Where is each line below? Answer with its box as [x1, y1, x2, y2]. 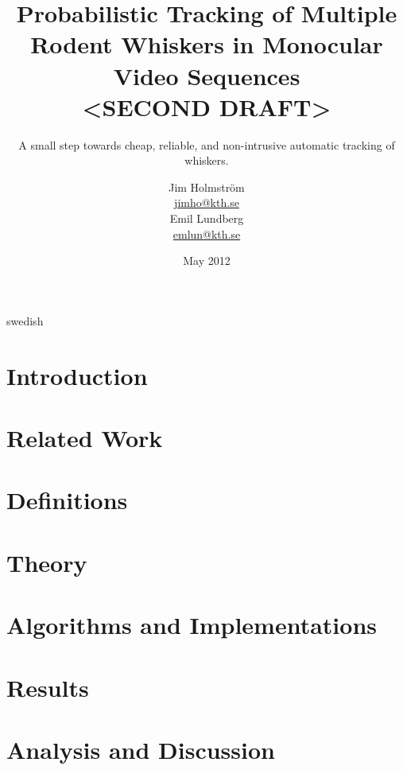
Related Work [6, 422, 163, 453]
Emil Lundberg [169, 210, 244, 227]
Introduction [6, 359, 148, 391]
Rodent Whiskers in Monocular [30, 28, 383, 60]
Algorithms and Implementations [6, 609, 378, 641]
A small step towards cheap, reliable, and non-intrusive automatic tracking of [18, 136, 395, 153]
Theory [6, 546, 87, 578]
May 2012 [183, 252, 231, 269]
